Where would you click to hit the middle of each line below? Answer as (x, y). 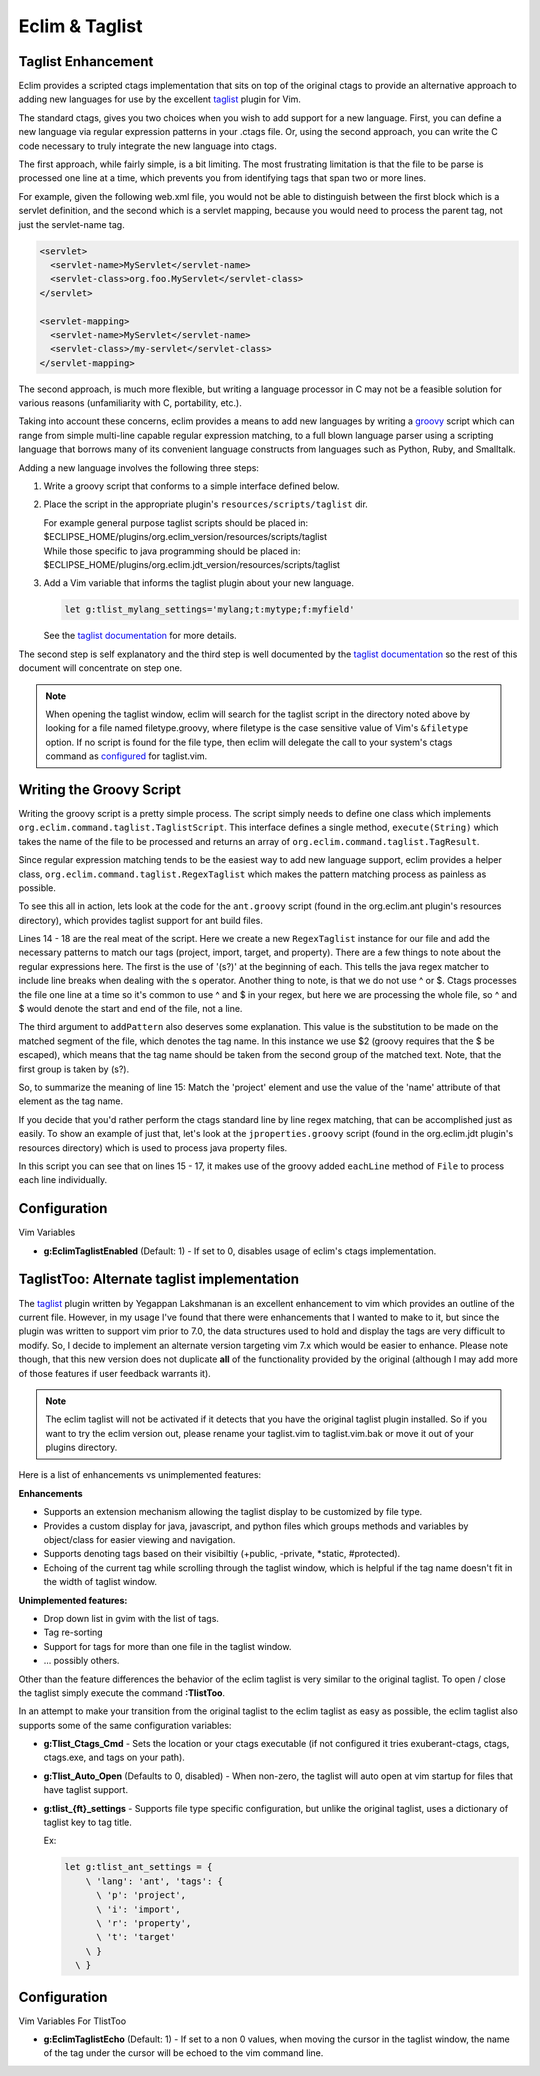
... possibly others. (81, 1661)
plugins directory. (81, 1447)
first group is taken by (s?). (74, 1069)
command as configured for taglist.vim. (126, 756)
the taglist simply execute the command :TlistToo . (121, 1692)
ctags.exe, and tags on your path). (114, 1757)
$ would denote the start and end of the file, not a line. (130, 1009)
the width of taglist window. (100, 1582)
